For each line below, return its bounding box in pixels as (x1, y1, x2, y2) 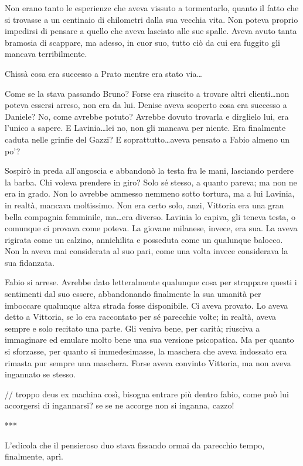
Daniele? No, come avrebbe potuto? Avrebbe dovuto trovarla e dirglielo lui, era (5, 110, 289, 122)
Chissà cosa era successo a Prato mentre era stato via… (5, 67, 202, 79)
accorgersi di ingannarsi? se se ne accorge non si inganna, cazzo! (5, 399, 234, 411)
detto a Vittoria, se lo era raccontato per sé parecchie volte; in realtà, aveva (5, 310, 277, 323)
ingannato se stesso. (5, 368, 76, 380)
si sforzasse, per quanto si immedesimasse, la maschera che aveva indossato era (5, 345, 287, 357)
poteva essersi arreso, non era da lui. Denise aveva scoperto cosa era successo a (5, 99, 287, 111)
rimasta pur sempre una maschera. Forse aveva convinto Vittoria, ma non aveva (5, 356, 291, 369)
